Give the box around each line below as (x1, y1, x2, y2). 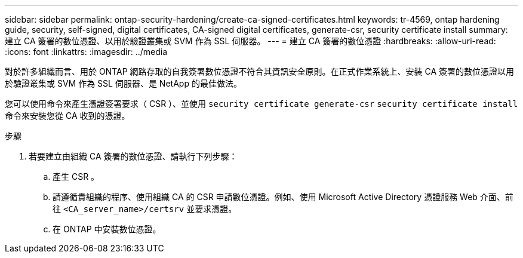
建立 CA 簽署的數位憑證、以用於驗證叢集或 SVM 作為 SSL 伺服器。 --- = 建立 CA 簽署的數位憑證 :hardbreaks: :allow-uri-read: (5, 36, 496, 46)
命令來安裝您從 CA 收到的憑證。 (5, 110, 130, 121)
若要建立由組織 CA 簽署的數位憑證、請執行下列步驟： (29, 151, 238, 161)
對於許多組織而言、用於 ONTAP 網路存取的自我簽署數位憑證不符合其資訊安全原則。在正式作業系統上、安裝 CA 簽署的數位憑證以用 (5, 66, 515, 76)
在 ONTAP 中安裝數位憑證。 (53, 224, 161, 234)
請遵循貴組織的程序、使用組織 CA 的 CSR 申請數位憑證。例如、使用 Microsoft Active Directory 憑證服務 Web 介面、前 (53, 192, 513, 202)
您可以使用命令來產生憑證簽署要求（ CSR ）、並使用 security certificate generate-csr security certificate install (5, 99, 518, 109)
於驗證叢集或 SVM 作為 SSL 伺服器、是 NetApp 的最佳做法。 (5, 78, 242, 88)
